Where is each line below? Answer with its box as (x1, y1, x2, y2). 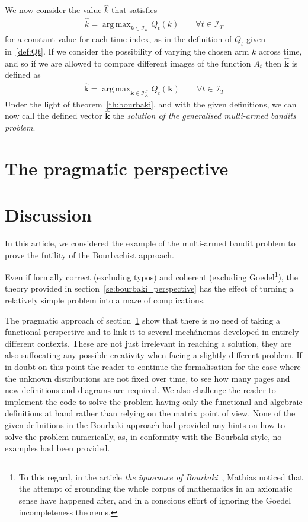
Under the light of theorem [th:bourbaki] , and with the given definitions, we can (5, 97, 297, 110)
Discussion (5, 203, 92, 227)
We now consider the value (5, 4, 102, 16)
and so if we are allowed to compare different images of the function (5, 56, 251, 69)
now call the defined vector (5, 109, 102, 122)
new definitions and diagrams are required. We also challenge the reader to (5, 384, 276, 396)
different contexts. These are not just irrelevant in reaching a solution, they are (5, 337, 291, 349)
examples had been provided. (5, 442, 110, 454)
